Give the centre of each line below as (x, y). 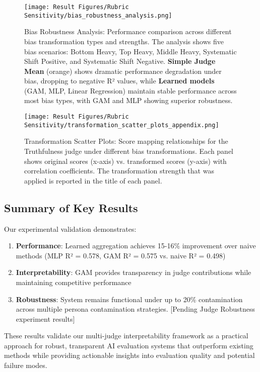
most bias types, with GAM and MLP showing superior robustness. (128, 100)
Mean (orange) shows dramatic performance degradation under (123, 71)
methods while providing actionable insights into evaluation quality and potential (129, 355)
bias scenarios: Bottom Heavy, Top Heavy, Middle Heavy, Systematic (131, 51)
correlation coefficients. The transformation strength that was (119, 171)
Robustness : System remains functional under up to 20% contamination (129, 299)
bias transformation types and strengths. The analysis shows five (124, 41)
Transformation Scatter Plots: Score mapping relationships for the (126, 141)
